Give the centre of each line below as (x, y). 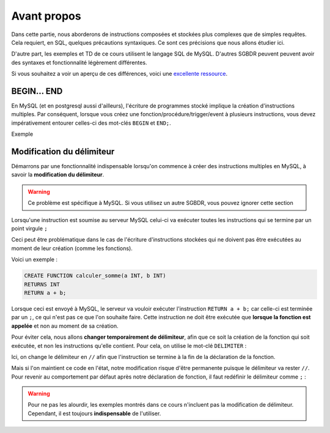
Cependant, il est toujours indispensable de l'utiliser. (94, 413)
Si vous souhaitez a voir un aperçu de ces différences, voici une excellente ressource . (119, 74)
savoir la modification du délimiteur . (58, 175)
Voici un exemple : (35, 259)
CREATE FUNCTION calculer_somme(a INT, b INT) (95, 276)
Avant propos (46, 16)
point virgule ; (30, 229)
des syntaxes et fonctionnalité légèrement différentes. (79, 62)
